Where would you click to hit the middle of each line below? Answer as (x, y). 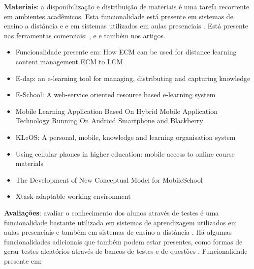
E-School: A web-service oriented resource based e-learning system (115, 94)
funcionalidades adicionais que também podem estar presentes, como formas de (123, 241)
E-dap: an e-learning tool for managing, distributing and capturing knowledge (133, 78)
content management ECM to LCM (69, 61)
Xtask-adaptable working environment (73, 196)
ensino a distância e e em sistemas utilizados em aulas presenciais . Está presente (126, 26)
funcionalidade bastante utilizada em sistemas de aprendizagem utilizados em (121, 222)
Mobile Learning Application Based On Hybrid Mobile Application (116, 111)
